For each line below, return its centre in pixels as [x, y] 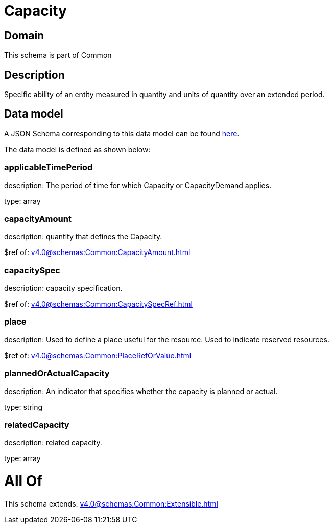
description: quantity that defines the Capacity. [83, 237]
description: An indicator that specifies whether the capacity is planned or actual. [141, 391]
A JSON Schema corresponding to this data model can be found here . [122, 133]
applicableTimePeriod [49, 167]
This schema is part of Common [58, 55]
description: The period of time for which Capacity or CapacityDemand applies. [138, 185]
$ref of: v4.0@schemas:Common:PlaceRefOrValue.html [98, 355]
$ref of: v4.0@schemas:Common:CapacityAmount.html [97, 252]
